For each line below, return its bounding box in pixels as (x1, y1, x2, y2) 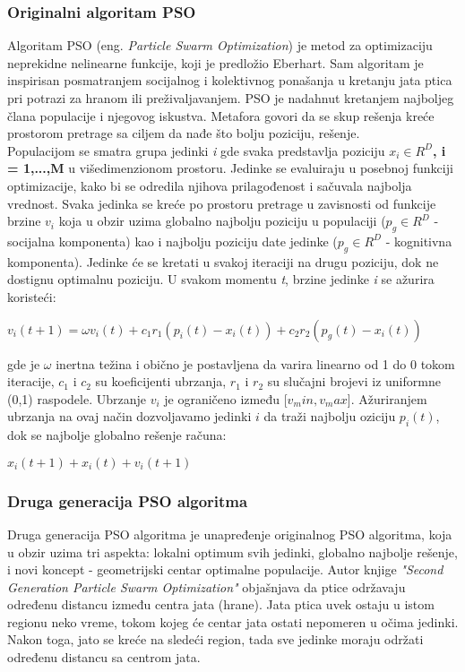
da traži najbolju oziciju (263, 407, 396, 426)
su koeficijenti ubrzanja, (95, 372, 227, 391)
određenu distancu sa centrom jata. (7, 648, 201, 667)
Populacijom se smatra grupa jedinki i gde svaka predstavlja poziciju (7, 141, 385, 159)
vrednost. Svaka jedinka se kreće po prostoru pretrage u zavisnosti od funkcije (7, 194, 436, 212)
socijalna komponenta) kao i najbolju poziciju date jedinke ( (7, 231, 338, 250)
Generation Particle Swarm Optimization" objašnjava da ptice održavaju (7, 577, 406, 596)
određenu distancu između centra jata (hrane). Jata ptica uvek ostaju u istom (7, 595, 435, 614)
